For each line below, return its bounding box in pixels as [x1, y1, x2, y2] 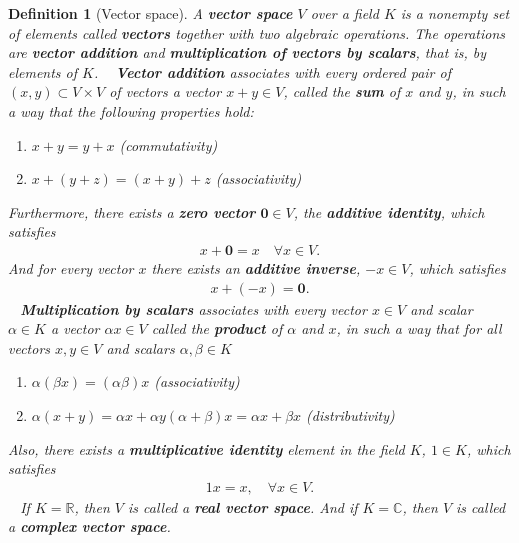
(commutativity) [119, 134, 218, 155]
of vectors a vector [109, 81, 222, 102]
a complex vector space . [8, 516, 171, 537]
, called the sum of [283, 81, 401, 102]
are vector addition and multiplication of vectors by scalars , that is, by [8, 42, 486, 63]
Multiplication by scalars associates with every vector [20, 298, 367, 319]
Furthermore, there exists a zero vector [8, 201, 256, 222]
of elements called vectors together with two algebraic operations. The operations [8, 22, 506, 43]
